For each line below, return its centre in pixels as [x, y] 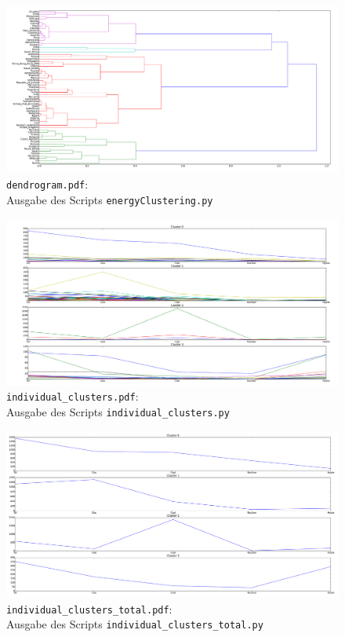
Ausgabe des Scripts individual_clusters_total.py [135, 624]
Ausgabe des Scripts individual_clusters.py [118, 411]
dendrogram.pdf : [47, 184]
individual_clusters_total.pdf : [89, 608]
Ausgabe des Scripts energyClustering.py [110, 199]
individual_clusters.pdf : [73, 396]
